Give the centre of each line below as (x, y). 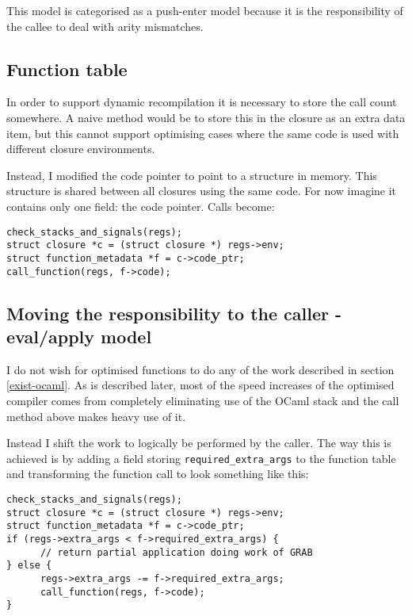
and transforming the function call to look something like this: (158, 474)
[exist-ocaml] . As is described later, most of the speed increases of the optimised (200, 385)
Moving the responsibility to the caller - (174, 313)
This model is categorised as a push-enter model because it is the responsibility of (205, 10)
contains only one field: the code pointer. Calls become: (141, 206)
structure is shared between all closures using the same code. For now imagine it (202, 191)
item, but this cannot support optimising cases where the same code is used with (203, 133)
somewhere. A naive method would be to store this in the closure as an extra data (206, 117)
